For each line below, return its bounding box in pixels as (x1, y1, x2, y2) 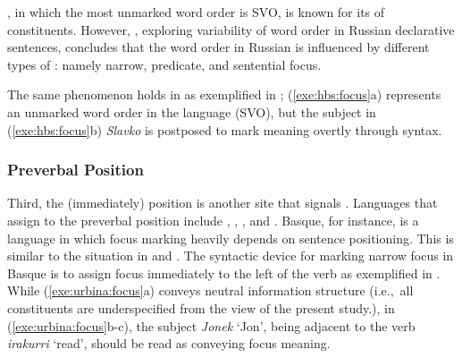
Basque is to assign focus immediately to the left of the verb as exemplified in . (7, 263, 441, 282)
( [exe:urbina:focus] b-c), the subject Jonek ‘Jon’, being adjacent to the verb (7, 316, 416, 335)
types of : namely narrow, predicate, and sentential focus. (7, 55, 322, 73)
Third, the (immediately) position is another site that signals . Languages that (7, 193, 438, 212)
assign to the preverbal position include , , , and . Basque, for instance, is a (7, 210, 419, 229)
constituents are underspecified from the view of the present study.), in (7, 298, 395, 317)
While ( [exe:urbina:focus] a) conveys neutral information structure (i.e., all (7, 281, 414, 300)
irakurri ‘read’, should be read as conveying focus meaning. (7, 334, 331, 353)
